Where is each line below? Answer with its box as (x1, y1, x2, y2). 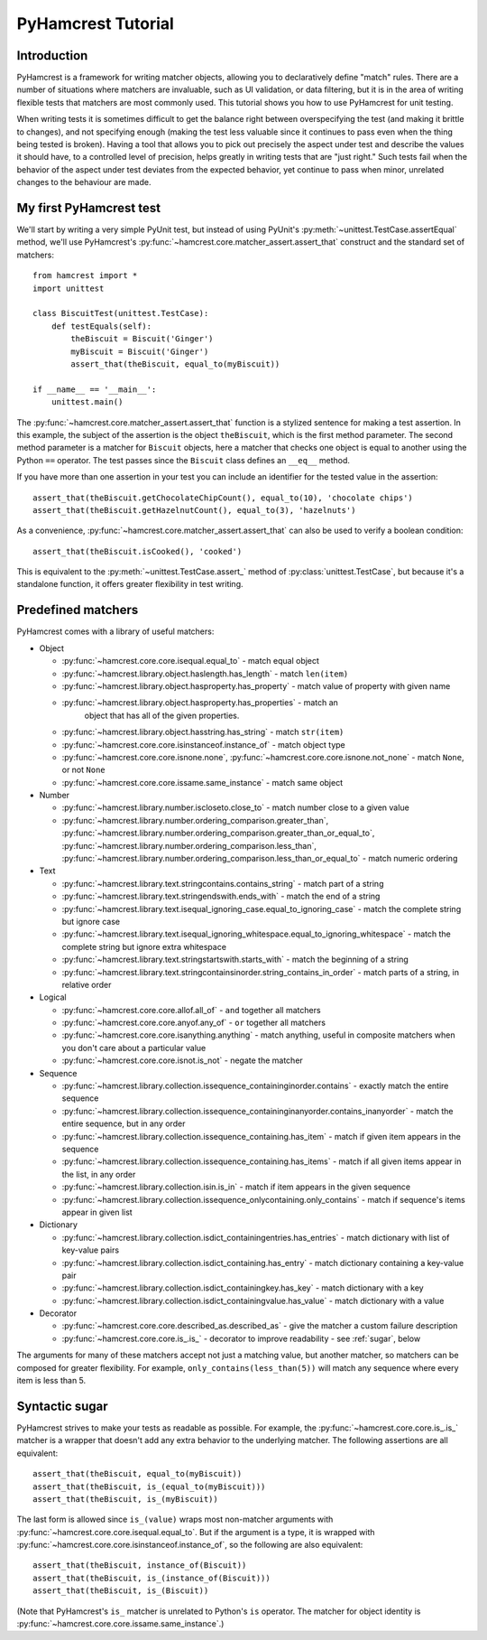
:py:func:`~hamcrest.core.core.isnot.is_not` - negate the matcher (61, 1055, 304, 1066)
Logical (39, 992, 67, 1002)
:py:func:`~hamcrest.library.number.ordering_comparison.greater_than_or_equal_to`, (61, 827, 375, 839)
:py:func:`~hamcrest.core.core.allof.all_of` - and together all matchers (61, 1004, 321, 1015)
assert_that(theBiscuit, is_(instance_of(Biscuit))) (32, 1572, 271, 1583)
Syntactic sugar (16, 1398, 108, 1413)
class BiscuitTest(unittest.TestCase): (32, 308, 209, 319)
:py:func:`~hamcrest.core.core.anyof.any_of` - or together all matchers (61, 1017, 326, 1029)
